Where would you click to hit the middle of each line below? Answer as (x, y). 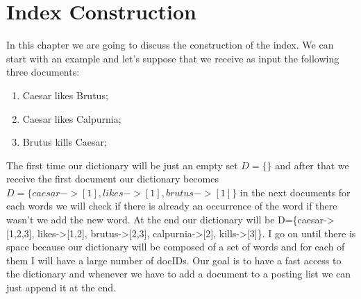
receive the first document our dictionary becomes (112, 179)
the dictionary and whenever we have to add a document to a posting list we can (179, 274)
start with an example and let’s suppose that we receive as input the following (173, 58)
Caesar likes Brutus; (65, 95)
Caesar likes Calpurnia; (72, 118)
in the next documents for (295, 192)
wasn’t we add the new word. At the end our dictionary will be (141, 220)
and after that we (312, 165)
